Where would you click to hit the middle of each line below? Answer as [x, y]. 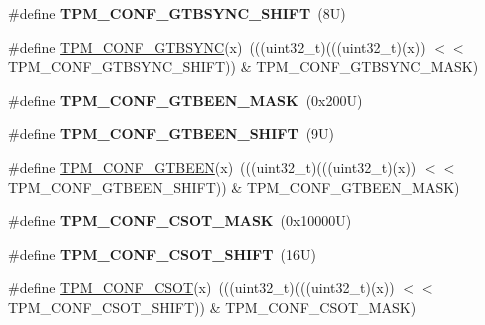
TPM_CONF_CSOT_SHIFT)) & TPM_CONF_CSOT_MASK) [212, 306]
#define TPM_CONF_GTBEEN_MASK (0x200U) [185, 99]
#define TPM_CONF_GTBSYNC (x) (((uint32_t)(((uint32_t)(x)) [217, 46]
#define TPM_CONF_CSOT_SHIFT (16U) [162, 253]
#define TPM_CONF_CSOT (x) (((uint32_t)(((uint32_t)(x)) [201, 287]
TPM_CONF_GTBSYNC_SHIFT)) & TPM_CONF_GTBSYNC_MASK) [243, 66]
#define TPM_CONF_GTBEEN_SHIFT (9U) [171, 133]
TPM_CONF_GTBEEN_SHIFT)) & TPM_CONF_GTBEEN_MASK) [234, 186]
